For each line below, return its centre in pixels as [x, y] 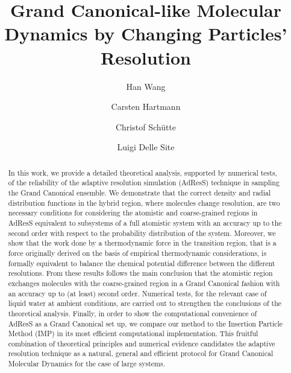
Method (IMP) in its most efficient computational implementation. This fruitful [133, 333]
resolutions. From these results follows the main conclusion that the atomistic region [140, 273]
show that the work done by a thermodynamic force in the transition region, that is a [142, 243]
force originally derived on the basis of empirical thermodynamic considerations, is [137, 253]
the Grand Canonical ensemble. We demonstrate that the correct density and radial [139, 192]
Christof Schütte [146, 126]
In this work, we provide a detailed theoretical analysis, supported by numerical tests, [142, 172]
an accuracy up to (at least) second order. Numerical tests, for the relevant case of [137, 293]
